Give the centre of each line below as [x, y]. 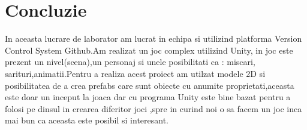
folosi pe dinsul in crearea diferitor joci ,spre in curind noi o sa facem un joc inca [153, 108]
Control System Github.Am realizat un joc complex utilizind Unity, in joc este [149, 50]
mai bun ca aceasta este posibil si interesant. [87, 120]
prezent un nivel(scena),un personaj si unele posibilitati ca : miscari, [130, 62]
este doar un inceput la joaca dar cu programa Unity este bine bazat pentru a [148, 97]
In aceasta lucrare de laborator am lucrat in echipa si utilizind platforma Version [153, 38]
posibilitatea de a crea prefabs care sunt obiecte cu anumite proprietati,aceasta [150, 85]
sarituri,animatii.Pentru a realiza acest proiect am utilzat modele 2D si [135, 73]
